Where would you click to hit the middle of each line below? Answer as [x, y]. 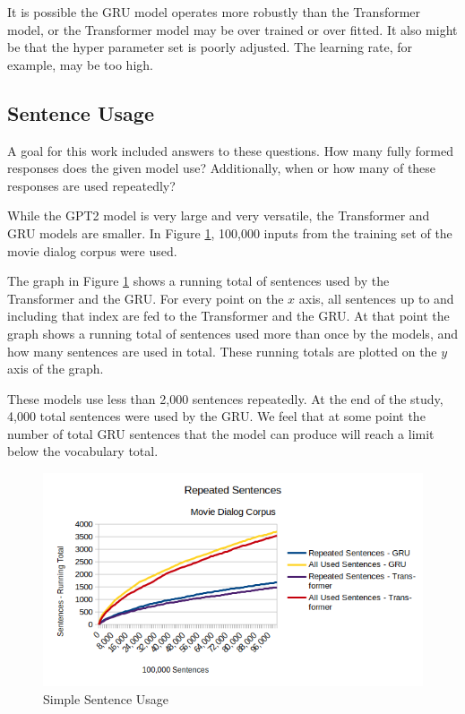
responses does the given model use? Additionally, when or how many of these [222, 168]
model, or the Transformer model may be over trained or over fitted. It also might [232, 29]
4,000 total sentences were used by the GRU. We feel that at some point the [216, 416]
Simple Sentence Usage [106, 698]
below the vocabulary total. [83, 451]
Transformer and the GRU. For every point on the [146, 298]
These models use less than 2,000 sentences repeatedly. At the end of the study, [225, 398]
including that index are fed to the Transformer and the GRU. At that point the [228, 316]
